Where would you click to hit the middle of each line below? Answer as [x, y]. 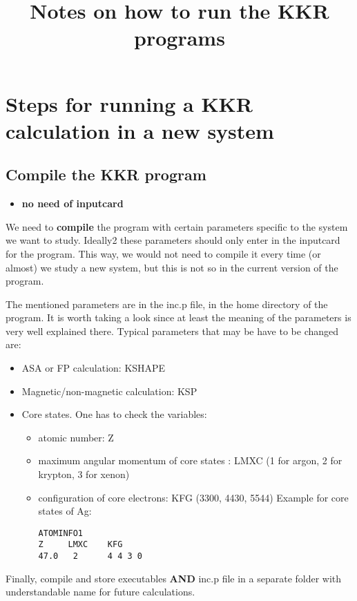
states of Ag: [65, 511]
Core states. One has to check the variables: [114, 414]
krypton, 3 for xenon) [84, 474]
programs [180, 38]
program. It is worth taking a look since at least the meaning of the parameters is [178, 317]
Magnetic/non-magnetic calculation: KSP [109, 391]
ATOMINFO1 [61, 533]
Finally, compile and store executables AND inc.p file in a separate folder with [174, 578]
